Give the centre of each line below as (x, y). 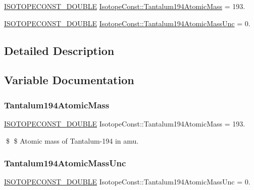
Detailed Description (59, 50)
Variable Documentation (69, 80)
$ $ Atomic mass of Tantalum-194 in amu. (72, 140)
